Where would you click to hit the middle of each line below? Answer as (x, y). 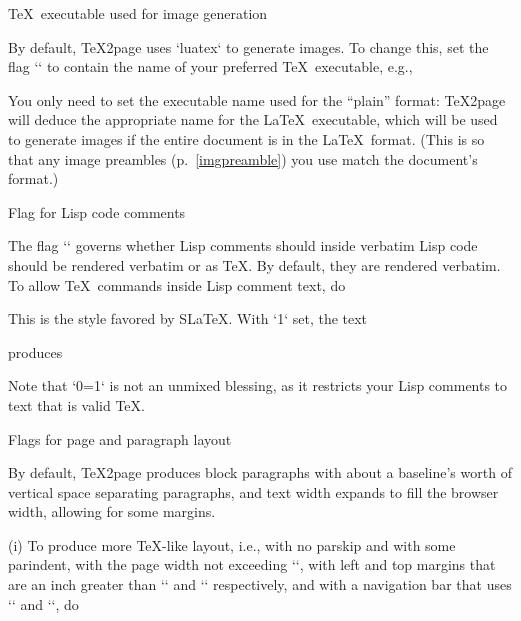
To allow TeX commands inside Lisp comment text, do (177, 284)
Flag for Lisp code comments (97, 211)
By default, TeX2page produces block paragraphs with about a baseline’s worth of (260, 472)
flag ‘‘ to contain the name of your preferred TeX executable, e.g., (210, 66)
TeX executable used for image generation (138, 13)
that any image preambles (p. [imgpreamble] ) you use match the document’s (243, 158)
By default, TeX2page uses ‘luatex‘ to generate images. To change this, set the (248, 46)
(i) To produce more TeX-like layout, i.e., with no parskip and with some (232, 544)
